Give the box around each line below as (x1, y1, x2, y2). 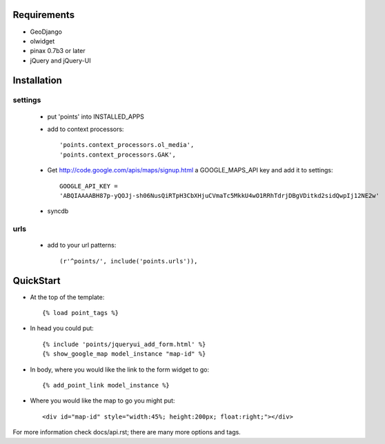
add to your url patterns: (47, 241, 117, 250)
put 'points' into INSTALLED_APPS (47, 112, 145, 121)
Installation (12, 74, 62, 86)
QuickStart (12, 274, 61, 286)
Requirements (12, 9, 75, 21)
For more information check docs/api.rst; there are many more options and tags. (12, 428, 241, 436)
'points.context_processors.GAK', (59, 150, 176, 159)
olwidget (30, 37, 55, 45)
